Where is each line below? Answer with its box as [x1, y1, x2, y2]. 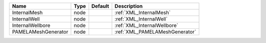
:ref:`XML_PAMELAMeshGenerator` [114, 28, 197, 35]
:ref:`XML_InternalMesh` [114, 9, 171, 16]
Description [114, 3, 143, 9]
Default [91, 3, 109, 9]
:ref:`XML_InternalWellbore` [114, 22, 178, 29]
